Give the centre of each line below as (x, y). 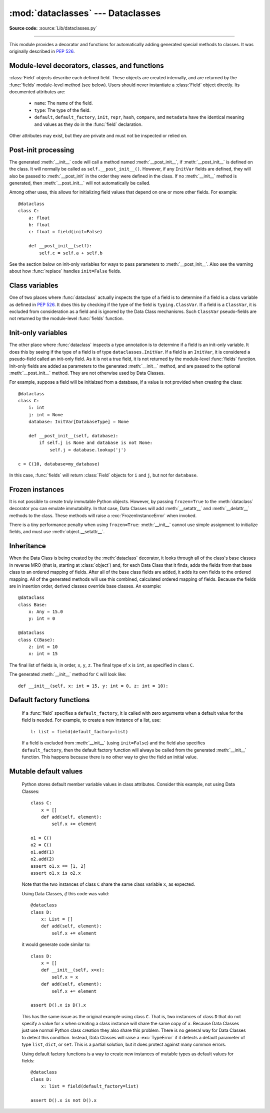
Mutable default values (46, 771)
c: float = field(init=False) (65, 232)
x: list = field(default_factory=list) (90, 1086)
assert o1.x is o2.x (56, 873)
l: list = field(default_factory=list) (79, 732)
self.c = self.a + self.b (71, 253)
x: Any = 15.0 (46, 612)
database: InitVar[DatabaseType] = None (79, 422)
